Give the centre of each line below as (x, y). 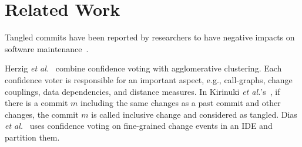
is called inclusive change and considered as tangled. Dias (194, 114)
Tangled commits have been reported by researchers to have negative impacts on (150, 37)
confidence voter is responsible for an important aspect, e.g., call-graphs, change (149, 79)
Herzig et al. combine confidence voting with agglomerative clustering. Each (143, 68)
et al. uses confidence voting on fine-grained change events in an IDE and (139, 126)
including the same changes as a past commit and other (181, 103)
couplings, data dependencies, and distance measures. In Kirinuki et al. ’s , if (142, 91)
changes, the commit (42, 114)
